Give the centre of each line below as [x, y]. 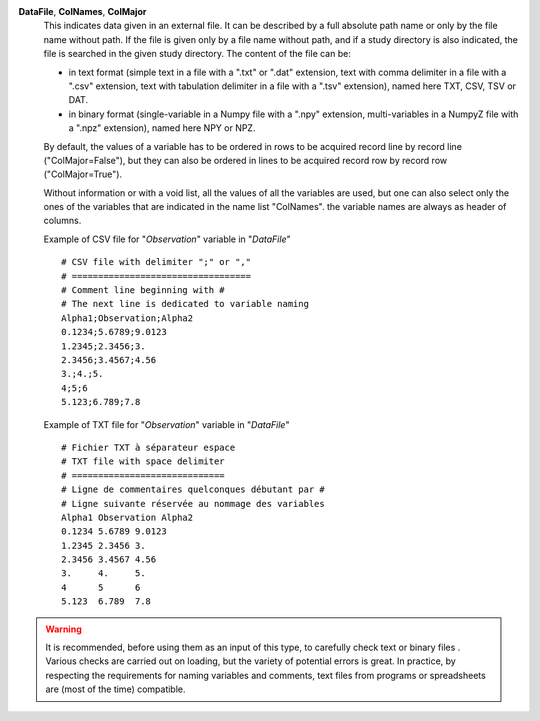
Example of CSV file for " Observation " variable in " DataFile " [167, 239]
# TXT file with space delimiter [143, 461]
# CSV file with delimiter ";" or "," [156, 262]
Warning [63, 629]
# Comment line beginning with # [143, 290]
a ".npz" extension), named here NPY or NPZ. [162, 128]
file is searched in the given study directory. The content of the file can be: [197, 54]
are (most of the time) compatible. [115, 689]
